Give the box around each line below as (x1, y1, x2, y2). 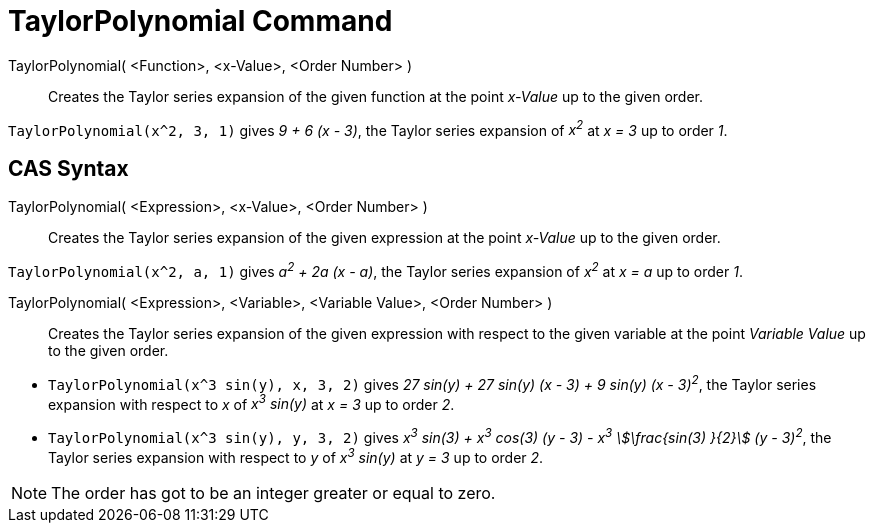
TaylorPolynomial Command (8, 4, 393, 38)
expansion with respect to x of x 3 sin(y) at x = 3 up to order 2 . (48, 392, 455, 413)
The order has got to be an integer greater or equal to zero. (51, 482, 496, 503)
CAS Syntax (8, 155, 129, 181)
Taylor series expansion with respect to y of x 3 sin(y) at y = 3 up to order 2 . (48, 445, 544, 466)
